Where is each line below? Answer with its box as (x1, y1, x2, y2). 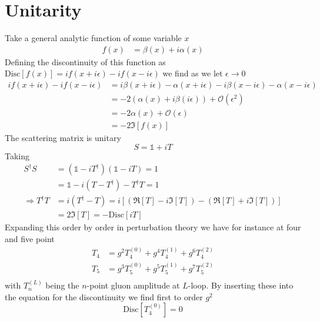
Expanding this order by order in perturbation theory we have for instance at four (5, 221, 301, 233)
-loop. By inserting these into (188, 279, 294, 291)
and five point (5, 232, 55, 244)
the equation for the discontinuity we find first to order (5, 290, 203, 303)
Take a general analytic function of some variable (5, 32, 182, 44)
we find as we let (162, 67, 223, 79)
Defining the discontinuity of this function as (5, 55, 166, 68)
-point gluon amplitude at (86, 279, 180, 291)
